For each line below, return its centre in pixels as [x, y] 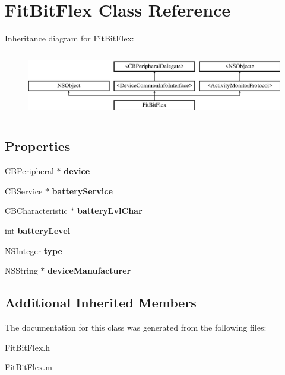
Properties [38, 146]
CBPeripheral [29, 171]
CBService [24, 190]
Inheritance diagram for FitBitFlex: [69, 38]
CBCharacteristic [36, 211]
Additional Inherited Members [101, 302]
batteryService [82, 190]
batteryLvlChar [110, 211]
